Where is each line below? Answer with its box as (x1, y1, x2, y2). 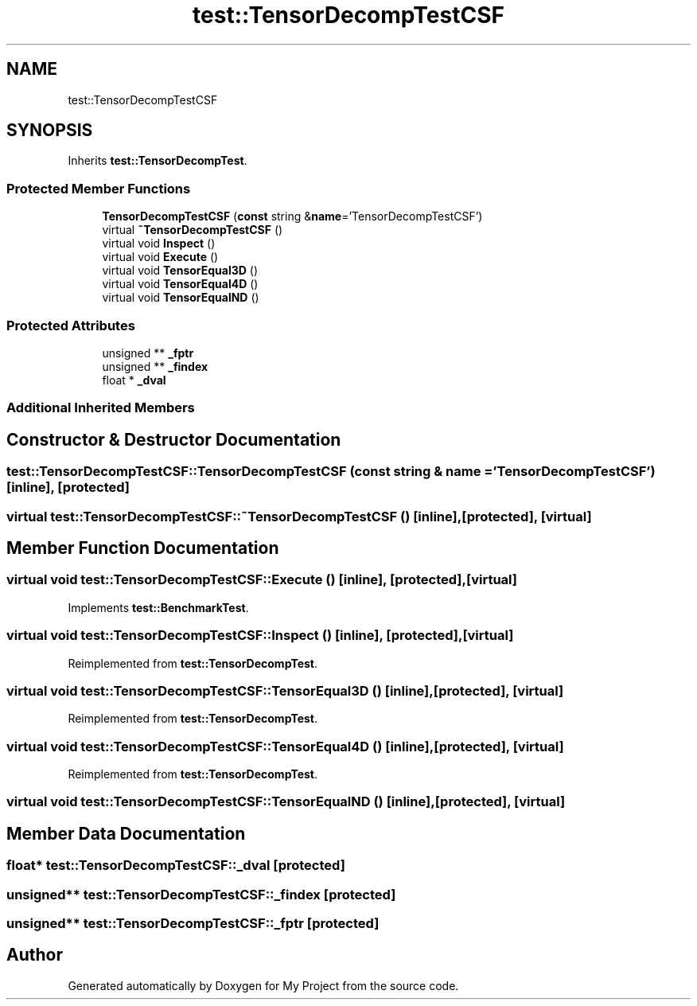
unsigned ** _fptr (102, 345, 194, 360)
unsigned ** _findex (102, 359, 208, 373)
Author (6, 945, 63, 965)
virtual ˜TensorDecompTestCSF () (102, 223, 283, 237)
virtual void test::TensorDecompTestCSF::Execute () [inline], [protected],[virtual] (6, 571, 517, 588)
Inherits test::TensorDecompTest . (68, 154, 247, 168)
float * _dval (102, 372, 166, 387)
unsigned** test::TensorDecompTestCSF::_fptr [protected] (6, 914, 380, 931)
